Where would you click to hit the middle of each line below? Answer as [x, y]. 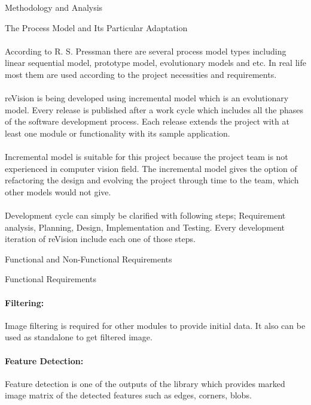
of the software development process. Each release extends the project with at [147, 121]
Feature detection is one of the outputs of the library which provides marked [145, 383]
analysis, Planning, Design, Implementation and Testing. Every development [145, 227]
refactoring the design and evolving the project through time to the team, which [152, 180]
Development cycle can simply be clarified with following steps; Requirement [145, 215]
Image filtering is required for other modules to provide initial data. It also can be [155, 325]
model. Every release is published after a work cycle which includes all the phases [154, 109]
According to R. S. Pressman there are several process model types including [146, 51]
